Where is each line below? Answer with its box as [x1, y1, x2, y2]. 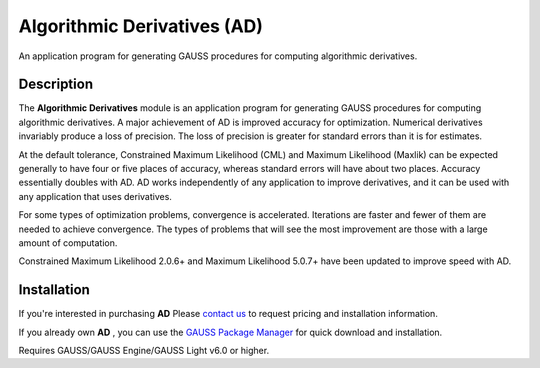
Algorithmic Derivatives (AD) [18, 15, 264, 37]
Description [18, 76, 94, 93]
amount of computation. [18, 236, 118, 249]
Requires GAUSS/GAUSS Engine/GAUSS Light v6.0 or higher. [18, 345, 270, 357]
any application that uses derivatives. [18, 190, 172, 202]
